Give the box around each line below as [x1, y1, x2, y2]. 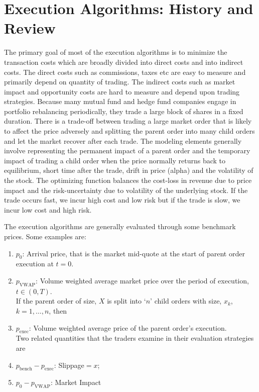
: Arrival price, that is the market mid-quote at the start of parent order [22, 248, 245, 258]
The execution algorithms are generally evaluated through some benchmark [4, 221, 236, 232]
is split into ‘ [107, 296, 146, 306]
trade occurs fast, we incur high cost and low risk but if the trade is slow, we [4, 194, 240, 205]
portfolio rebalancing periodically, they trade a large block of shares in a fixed [4, 106, 243, 116]
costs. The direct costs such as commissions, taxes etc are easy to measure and [4, 66, 246, 77]
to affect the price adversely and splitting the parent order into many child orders [4, 126, 255, 136]
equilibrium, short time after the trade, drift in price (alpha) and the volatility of [4, 165, 253, 175]
